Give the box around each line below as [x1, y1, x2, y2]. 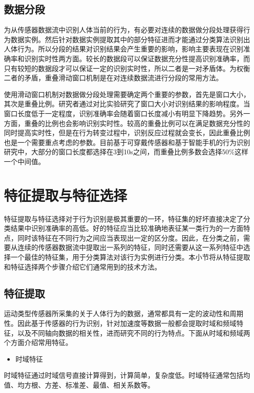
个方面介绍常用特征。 [4, 337, 72, 347]
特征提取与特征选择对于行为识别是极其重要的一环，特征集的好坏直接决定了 [4, 213, 243, 223]
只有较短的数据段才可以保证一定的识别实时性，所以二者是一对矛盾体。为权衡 [4, 63, 250, 73]
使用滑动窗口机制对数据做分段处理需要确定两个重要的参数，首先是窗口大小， [4, 89, 250, 99]
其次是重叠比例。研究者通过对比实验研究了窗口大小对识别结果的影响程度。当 [4, 98, 250, 109]
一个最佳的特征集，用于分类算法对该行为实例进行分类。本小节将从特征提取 [10, 252, 250, 262]
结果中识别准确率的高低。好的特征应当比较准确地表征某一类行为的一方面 [10, 223, 243, 233]
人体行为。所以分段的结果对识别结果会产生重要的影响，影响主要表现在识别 [4, 44, 243, 54]
